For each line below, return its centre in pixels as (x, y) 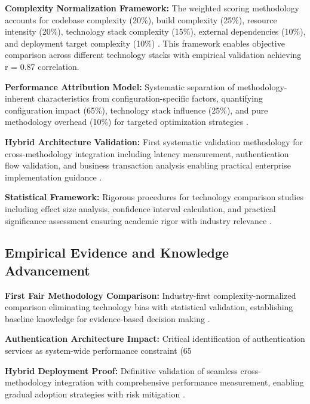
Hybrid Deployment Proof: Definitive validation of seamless (121, 370)
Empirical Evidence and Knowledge (117, 253)
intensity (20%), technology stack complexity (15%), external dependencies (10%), (155, 31)
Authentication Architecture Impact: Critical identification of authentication (155, 339)
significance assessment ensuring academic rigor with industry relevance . (138, 220)
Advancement (47, 270)
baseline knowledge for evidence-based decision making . (108, 318)
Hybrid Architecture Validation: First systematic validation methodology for (154, 141)
